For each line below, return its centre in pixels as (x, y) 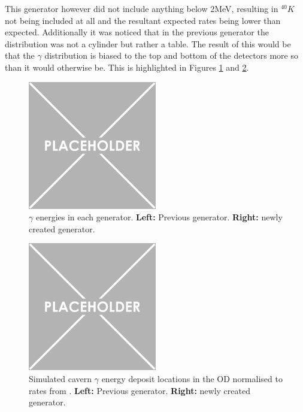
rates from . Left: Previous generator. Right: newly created (140, 390)
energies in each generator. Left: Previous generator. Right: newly (159, 217)
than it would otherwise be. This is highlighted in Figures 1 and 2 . (127, 67)
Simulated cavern (60, 378)
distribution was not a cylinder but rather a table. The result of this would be (148, 43)
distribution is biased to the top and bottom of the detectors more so (171, 55)
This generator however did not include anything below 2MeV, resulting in (142, 8)
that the (20, 55)
